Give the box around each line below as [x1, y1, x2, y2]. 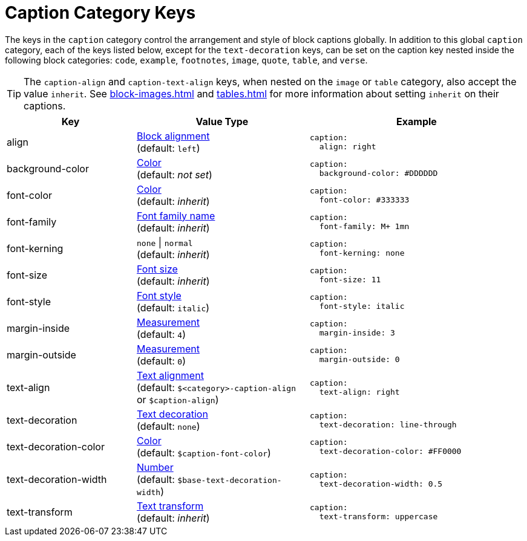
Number [137, 461, 174, 473]
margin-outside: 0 [319, 354, 400, 364]
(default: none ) [137, 420, 200, 432]
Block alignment [137, 129, 210, 142]
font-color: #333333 [319, 195, 410, 204]
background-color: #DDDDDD [319, 168, 438, 178]
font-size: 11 [319, 274, 381, 284]
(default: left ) [137, 141, 200, 154]
